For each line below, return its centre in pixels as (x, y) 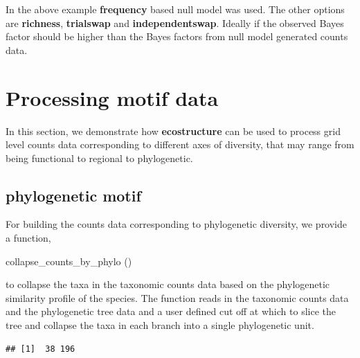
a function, (28, 238)
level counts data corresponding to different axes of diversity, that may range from (180, 144)
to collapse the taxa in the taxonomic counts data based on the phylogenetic (168, 284)
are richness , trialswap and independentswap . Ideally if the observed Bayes (175, 23)
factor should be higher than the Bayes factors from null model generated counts (177, 36)
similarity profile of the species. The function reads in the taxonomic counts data (177, 297)
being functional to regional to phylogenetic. (99, 158)
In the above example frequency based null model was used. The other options (175, 9)
